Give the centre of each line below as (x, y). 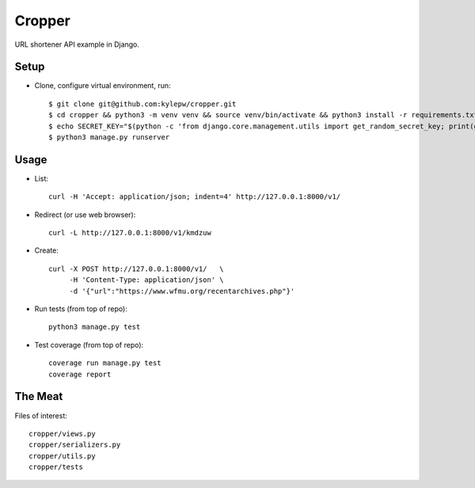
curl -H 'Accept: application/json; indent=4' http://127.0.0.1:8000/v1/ (195, 197)
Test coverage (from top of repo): (89, 345)
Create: (47, 250)
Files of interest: (41, 415)
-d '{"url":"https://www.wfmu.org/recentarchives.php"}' (182, 291)
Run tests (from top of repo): (81, 309)
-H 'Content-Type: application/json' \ (147, 280)
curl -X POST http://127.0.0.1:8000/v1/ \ (137, 269)
